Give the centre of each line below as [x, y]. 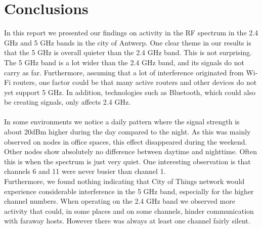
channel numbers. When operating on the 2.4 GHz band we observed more [120, 201]
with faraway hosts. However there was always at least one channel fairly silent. [127, 221]
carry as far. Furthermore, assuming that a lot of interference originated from [124, 72]
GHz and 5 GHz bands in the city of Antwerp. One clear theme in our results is [128, 42]
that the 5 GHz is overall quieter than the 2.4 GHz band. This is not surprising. [128, 52]
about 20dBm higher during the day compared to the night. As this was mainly [127, 132]
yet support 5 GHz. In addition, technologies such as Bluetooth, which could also [130, 92]
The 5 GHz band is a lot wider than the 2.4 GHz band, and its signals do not [124, 62]
